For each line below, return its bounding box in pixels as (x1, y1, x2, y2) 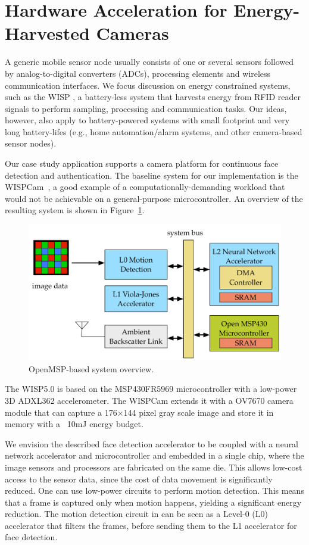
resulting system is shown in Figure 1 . (5, 204, 145, 216)
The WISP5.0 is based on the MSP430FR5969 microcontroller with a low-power (5, 382, 297, 395)
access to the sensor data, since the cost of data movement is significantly (5, 472, 273, 485)
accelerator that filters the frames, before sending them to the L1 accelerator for (5, 519, 297, 531)
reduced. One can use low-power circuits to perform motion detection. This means (5, 484, 304, 497)
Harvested (5, 21, 90, 45)
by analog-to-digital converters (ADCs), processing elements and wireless (5, 67, 271, 79)
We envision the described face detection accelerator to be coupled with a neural (5, 437, 299, 450)
